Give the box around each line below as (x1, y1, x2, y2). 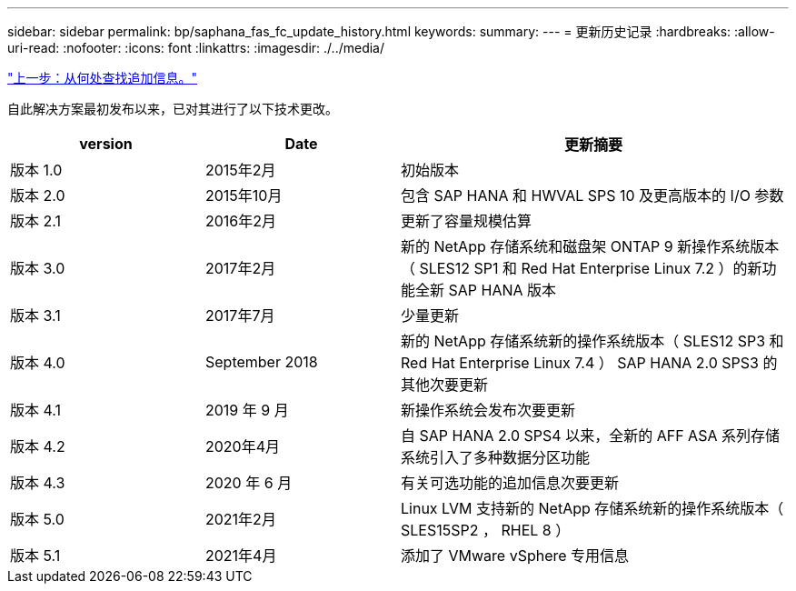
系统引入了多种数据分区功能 (401, 448, 591, 466)
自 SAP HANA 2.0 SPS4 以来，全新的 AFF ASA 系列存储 (401, 426, 780, 445)
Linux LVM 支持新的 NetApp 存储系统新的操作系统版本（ (401, 499, 784, 517)
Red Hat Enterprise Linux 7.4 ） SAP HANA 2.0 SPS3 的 (401, 354, 778, 372)
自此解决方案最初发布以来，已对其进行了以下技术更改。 (7, 101, 338, 116)
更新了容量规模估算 (401, 212, 532, 230)
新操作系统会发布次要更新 (401, 401, 576, 419)
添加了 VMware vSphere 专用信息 (401, 546, 630, 565)
